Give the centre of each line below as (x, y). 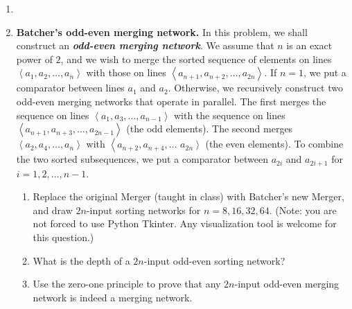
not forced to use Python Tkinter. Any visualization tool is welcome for (185, 223)
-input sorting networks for (143, 210)
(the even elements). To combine (274, 144)
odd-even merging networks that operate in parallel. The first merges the (171, 101)
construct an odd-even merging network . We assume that (145, 45)
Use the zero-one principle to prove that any (127, 284)
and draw (53, 210)
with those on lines (126, 72)
